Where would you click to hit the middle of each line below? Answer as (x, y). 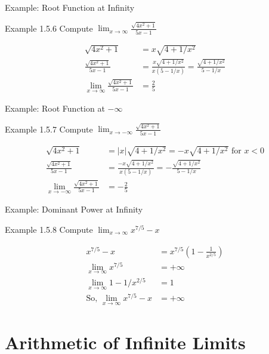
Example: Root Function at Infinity (70, 7)
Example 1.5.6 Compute (49, 28)
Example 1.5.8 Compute (49, 229)
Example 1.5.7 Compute (49, 129)
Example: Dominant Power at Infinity (74, 209)
